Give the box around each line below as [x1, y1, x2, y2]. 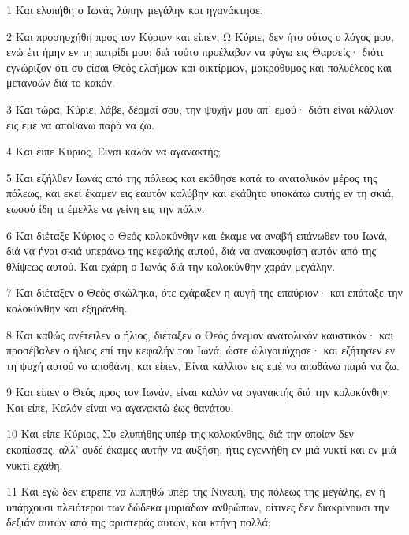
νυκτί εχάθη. [6, 456, 63, 473]
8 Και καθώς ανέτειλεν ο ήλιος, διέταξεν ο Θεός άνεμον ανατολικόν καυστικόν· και [6, 326, 394, 342]
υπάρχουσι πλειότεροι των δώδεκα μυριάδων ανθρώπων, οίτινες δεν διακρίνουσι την [6, 498, 389, 514]
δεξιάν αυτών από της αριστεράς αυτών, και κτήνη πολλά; [6, 514, 271, 530]
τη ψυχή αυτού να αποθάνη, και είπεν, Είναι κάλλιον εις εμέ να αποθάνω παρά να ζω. [6, 357, 400, 373]
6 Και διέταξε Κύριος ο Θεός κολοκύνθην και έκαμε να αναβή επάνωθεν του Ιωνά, [6, 226, 388, 243]
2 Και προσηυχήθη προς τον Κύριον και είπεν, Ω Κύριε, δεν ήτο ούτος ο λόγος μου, [6, 28, 394, 44]
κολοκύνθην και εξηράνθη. [6, 299, 128, 316]
